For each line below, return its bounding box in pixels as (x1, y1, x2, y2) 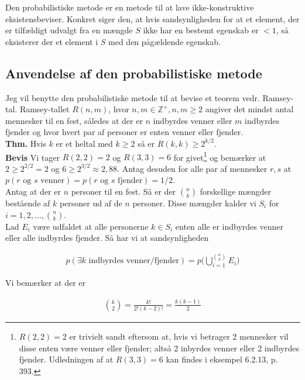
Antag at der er (5, 185, 61, 197)
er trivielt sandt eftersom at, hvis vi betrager (69, 330, 230, 343)
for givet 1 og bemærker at (173, 149, 266, 163)
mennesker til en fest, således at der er (5, 114, 143, 126)
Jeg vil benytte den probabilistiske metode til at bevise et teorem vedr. (5, 91, 260, 103)
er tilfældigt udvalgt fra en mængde (5, 24, 133, 36)
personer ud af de (59, 196, 122, 209)
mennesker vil (239, 330, 289, 343)
